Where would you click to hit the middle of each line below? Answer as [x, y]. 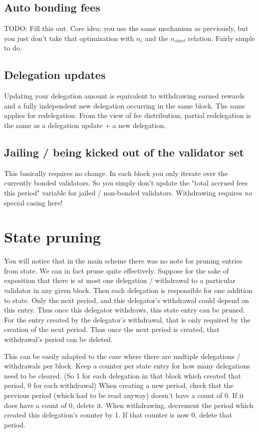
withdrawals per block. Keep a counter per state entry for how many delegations [127, 366]
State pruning [52, 237]
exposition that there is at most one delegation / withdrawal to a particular [120, 280]
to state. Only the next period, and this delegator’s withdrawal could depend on [127, 300]
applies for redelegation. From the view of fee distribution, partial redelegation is [128, 115]
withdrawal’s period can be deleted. [58, 339]
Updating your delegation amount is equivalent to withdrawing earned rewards [125, 96]
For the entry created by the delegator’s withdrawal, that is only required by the [127, 319]
